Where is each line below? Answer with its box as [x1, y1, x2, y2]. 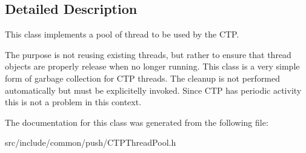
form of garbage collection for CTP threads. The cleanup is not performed [5, 71, 281, 84]
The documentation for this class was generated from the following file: [5, 116, 268, 128]
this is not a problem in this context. [5, 96, 142, 108]
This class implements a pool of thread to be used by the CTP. [5, 28, 239, 41]
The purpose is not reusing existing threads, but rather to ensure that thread [5, 48, 291, 60]
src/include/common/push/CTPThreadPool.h [5, 136, 176, 149]
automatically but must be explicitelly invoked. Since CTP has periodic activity [5, 83, 302, 96]
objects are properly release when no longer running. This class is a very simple [5, 60, 300, 73]
